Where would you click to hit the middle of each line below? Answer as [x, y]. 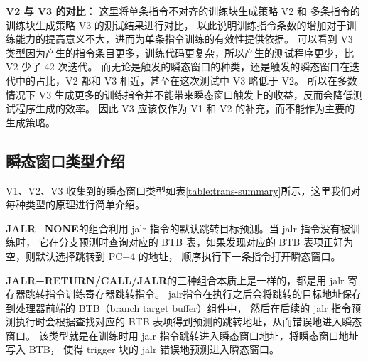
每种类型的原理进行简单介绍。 [75, 204]
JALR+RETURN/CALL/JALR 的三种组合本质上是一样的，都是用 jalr [175, 280]
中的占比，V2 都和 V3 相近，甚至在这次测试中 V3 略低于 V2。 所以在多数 [186, 80]
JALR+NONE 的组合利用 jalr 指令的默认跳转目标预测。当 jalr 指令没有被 [178, 228]
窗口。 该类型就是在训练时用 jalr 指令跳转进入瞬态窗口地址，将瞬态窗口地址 [182, 335]
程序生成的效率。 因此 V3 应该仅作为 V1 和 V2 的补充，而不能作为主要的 [185, 108]
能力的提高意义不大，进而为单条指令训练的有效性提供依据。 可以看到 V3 [184, 39]
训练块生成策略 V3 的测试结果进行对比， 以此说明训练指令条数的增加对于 [176, 25]
